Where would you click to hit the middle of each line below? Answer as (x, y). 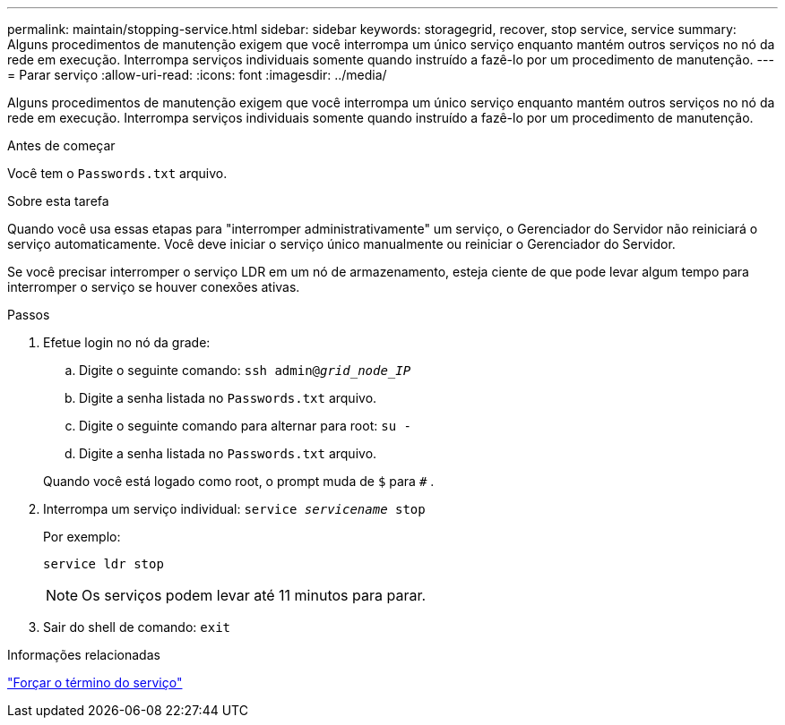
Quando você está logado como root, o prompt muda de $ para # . (239, 481)
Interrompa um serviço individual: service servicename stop (234, 509)
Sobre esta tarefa (58, 201)
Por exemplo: (82, 537)
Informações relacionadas (84, 655)
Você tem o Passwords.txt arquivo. (117, 173)
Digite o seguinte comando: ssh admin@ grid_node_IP (245, 370)
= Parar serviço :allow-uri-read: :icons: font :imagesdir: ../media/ (197, 75)
